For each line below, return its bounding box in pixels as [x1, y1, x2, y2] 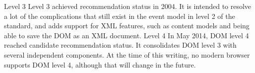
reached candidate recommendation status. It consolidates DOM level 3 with [4, 40, 237, 50]
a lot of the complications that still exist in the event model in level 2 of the [4, 10, 235, 21]
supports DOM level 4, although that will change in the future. [4, 59, 196, 70]
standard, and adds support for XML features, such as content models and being [4, 20, 250, 31]
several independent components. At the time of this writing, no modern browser [4, 49, 250, 60]
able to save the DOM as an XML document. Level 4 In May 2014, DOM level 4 [4, 30, 249, 40]
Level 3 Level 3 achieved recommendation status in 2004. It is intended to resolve [4, 1, 252, 11]
